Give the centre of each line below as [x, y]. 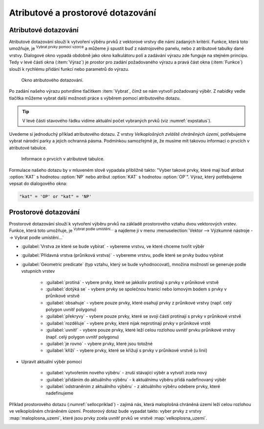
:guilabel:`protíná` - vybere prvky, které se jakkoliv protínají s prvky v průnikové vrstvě [132, 282]
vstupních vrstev [38, 271]
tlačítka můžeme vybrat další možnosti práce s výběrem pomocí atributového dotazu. [95, 98]
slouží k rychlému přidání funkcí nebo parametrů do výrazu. [69, 69]
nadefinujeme [59, 393]
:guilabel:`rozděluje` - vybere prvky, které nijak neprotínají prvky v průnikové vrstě [128, 323]
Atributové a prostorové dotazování [83, 13]
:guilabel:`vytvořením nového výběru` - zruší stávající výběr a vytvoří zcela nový [126, 373]
